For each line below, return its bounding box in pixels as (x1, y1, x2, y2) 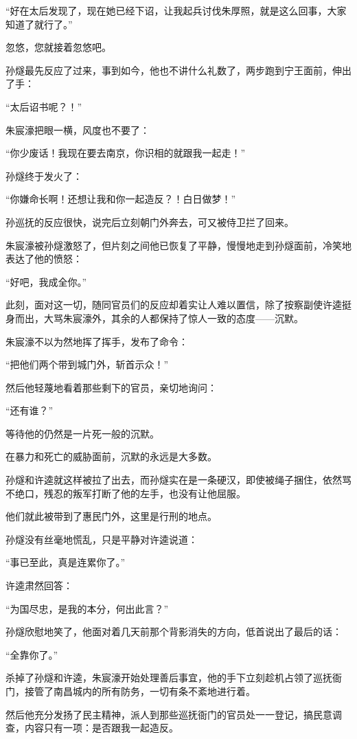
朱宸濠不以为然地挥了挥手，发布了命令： (5, 334, 188, 348)
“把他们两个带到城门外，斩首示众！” (5, 357, 169, 372)
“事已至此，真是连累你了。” (5, 555, 126, 569)
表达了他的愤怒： (5, 251, 82, 266)
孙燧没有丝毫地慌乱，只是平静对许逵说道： (5, 532, 198, 546)
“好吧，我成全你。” (5, 274, 87, 288)
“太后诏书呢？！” (5, 99, 82, 113)
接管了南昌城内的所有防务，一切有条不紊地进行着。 (24, 684, 255, 698)
